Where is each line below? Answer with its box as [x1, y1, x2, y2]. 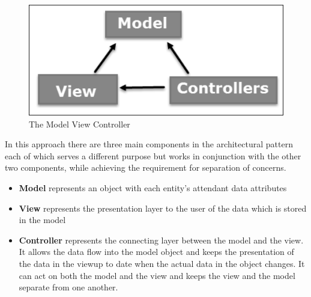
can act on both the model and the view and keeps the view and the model [19, 269, 295, 281]
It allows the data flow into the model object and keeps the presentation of [19, 245, 294, 258]
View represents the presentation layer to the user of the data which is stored [19, 201, 307, 214]
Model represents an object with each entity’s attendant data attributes [19, 181, 287, 194]
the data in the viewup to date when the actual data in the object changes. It [19, 257, 305, 269]
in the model [19, 213, 66, 226]
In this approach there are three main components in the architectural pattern [5, 138, 293, 150]
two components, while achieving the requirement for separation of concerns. [5, 161, 286, 174]
